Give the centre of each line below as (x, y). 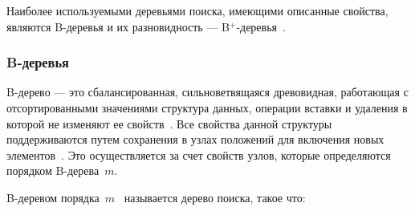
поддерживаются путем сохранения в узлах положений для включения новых (195, 139)
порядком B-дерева (53, 170)
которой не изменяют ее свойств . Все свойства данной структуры (169, 123)
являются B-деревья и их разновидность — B (118, 26)
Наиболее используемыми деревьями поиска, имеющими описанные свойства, (197, 10)
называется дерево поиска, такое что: (215, 197)
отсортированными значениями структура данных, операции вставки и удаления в (207, 108)
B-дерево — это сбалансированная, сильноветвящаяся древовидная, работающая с (207, 92)
